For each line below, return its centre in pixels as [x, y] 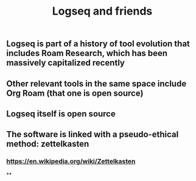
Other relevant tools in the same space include [96, 83]
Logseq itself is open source [61, 114]
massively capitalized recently [65, 63]
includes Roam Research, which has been [87, 53]
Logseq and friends [102, 11]
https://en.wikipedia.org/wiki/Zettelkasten [71, 161]
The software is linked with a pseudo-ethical [93, 134]
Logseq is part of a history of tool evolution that [98, 44]
